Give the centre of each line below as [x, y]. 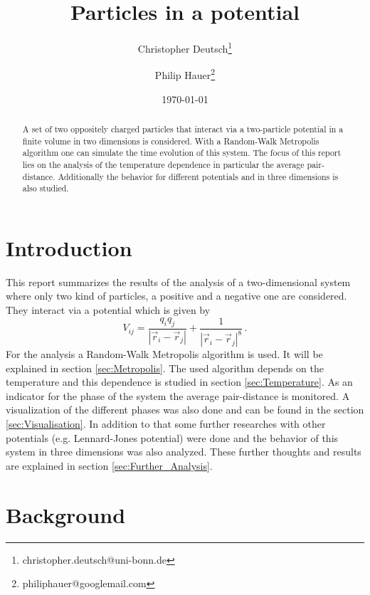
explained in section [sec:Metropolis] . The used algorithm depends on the [165, 368]
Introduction [69, 247]
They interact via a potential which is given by [108, 310]
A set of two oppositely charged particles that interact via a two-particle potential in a [183, 129]
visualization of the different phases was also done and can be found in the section [185, 410]
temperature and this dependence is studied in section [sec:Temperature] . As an [179, 382]
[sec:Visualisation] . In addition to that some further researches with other [166, 424]
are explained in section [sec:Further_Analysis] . [109, 465]
